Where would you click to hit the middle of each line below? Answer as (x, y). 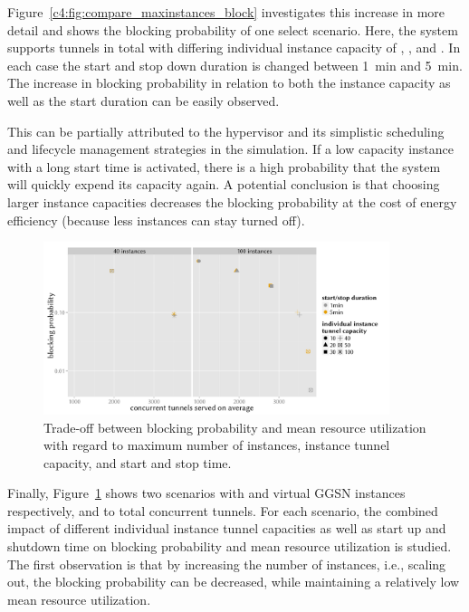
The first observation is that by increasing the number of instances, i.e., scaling (227, 564)
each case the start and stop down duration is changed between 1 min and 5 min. (235, 65)
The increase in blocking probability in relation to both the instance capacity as (229, 83)
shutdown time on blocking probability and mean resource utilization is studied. (230, 546)
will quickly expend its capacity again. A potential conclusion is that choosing (224, 184)
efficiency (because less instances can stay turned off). (156, 220)
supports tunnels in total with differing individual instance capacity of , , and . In (234, 48)
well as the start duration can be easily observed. (144, 100)
